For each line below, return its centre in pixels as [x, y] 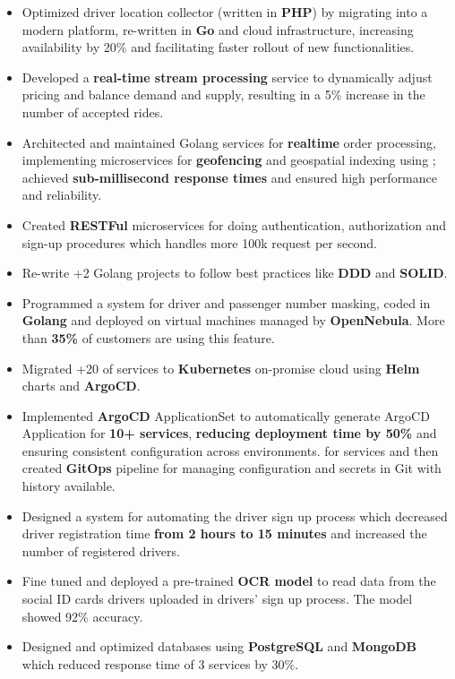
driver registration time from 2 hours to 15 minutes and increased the [224, 533]
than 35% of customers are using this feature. [148, 337]
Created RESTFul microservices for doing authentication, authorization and [234, 224]
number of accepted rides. [93, 112]
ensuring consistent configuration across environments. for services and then [230, 450]
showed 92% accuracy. [82, 616]
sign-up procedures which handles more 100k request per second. [199, 242]
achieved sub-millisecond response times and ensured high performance [229, 177]
